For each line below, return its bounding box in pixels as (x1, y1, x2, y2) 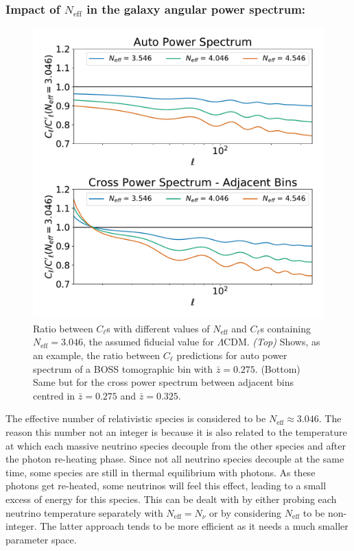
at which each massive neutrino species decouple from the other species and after (5, 438, 346, 452)
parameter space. (5, 532, 77, 546)
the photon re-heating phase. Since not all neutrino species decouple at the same (5, 452, 344, 466)
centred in (33, 388, 75, 402)
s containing (260, 321, 311, 335)
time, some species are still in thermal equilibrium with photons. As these (5, 465, 316, 479)
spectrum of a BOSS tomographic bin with (33, 361, 213, 376)
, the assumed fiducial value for (82, 334, 214, 349)
